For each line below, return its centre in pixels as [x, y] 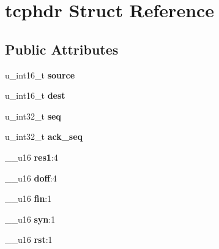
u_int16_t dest [35, 95]
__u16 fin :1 [28, 198]
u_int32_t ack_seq [44, 136]
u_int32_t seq [33, 116]
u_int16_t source [40, 75]
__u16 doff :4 [31, 178]
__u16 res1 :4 [32, 157]
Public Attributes [62, 49]
